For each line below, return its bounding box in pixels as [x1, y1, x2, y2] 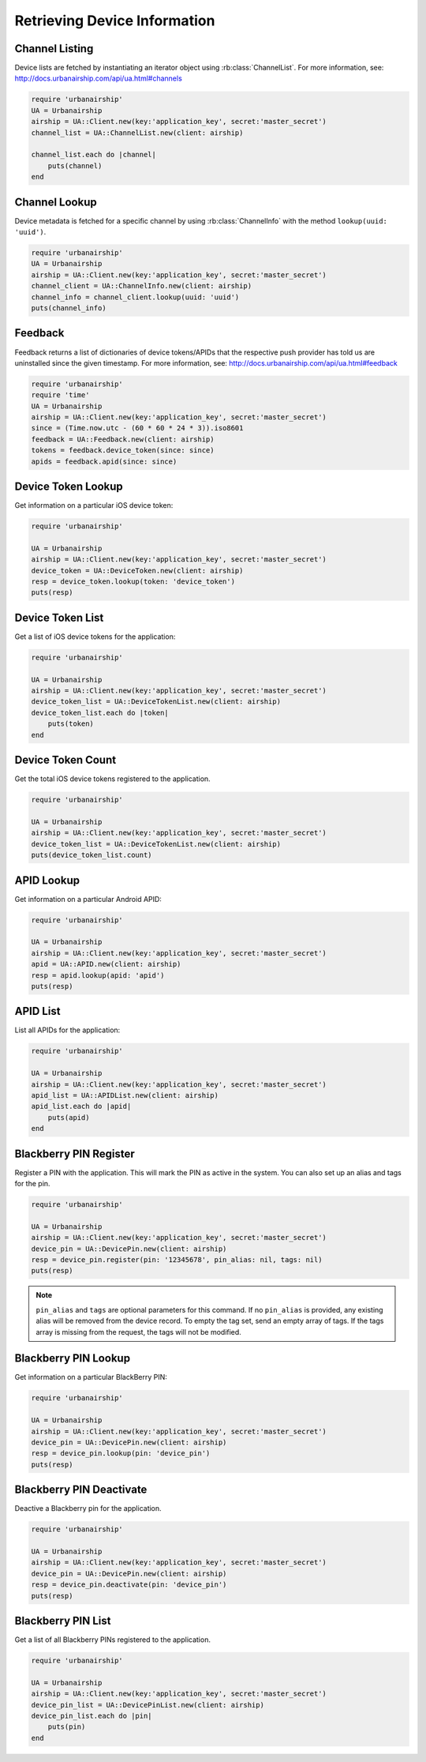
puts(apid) [47, 1113, 90, 1121]
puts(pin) [47, 1723, 86, 1731]
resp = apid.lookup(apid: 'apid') [31, 971, 165, 979]
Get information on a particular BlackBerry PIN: [14, 1373, 167, 1382]
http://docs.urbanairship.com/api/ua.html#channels [14, 73, 183, 83]
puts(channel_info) [31, 304, 106, 312]
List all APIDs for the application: [14, 1025, 121, 1035]
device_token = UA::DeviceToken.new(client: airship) [31, 565, 244, 575]
